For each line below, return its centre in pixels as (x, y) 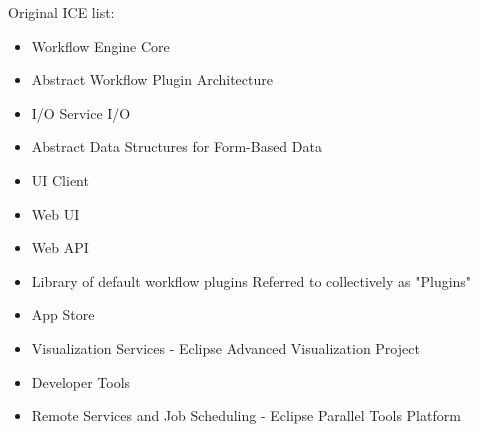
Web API (60, 247)
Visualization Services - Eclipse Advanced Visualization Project (225, 347)
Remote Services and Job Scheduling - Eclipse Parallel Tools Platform (246, 415)
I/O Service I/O (81, 112)
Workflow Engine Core (100, 45)
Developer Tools (81, 381)
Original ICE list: (61, 12)
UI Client (60, 179)
